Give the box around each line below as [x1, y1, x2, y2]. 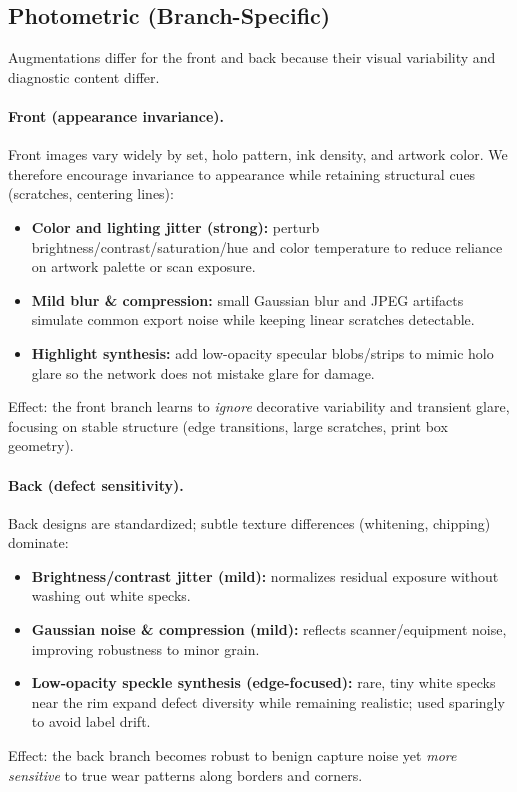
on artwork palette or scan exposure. [31, 256, 256, 277]
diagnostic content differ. [8, 66, 160, 87]
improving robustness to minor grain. [31, 638, 260, 659]
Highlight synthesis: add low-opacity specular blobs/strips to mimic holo [31, 342, 494, 363]
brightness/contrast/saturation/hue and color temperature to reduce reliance [31, 236, 503, 257]
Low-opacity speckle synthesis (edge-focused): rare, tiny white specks [31, 672, 496, 693]
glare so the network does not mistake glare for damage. [31, 362, 375, 383]
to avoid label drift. [31, 711, 151, 732]
